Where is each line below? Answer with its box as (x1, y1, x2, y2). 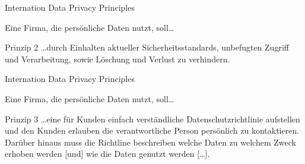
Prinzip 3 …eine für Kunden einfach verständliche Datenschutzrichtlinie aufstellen (5, 112, 300, 125)
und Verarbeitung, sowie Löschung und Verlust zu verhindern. (5, 52, 230, 65)
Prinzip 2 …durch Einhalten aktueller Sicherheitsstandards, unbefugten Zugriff (5, 41, 289, 53)
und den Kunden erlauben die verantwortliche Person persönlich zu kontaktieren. (5, 124, 300, 137)
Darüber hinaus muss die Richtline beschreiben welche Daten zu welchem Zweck (5, 135, 296, 148)
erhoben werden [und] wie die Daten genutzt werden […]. (5, 147, 210, 160)
